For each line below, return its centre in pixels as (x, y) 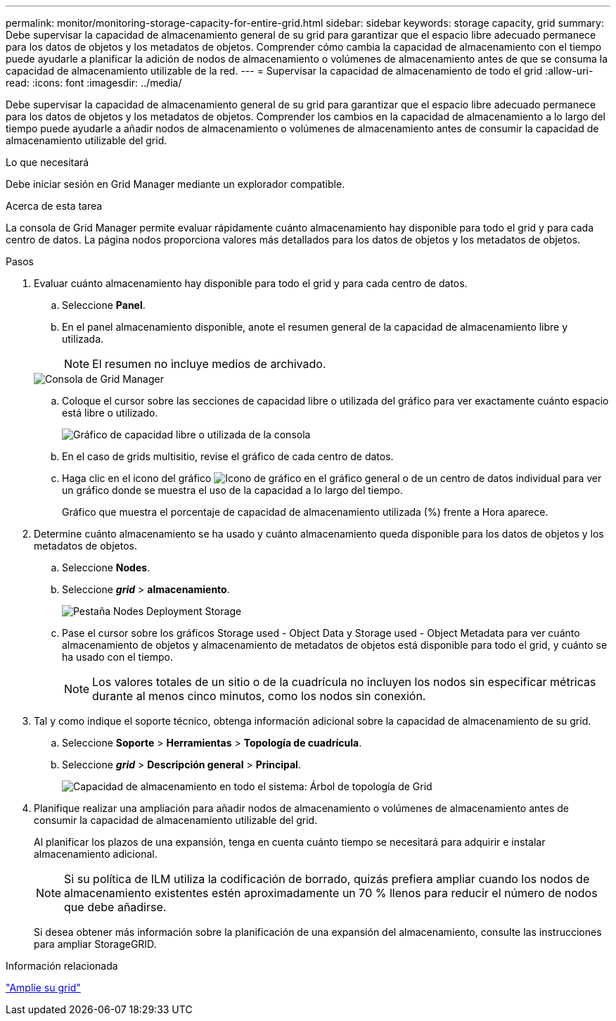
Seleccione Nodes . (106, 567)
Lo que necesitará (47, 162)
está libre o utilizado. (110, 413)
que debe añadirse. (115, 907)
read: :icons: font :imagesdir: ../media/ (94, 83)
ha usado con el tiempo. (117, 657)
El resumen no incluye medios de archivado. (209, 364)
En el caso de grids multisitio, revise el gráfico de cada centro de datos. (228, 456)
